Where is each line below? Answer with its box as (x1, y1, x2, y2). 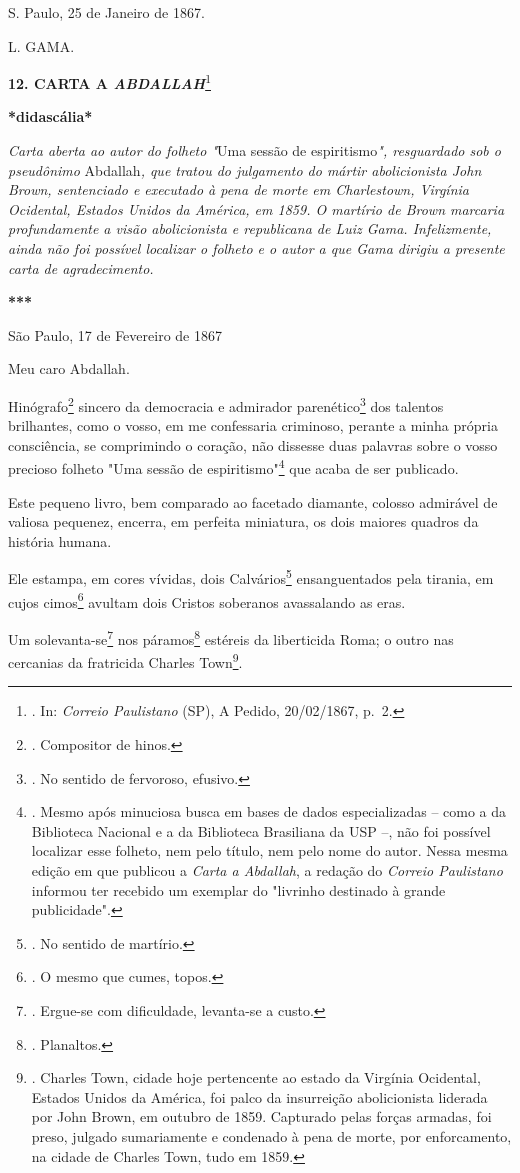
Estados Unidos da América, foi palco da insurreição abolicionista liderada (31, 1086, 488, 1107)
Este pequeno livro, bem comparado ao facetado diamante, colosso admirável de (8, 491, 498, 512)
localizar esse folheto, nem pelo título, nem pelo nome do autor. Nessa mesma (31, 840, 508, 861)
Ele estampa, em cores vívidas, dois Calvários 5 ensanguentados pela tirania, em (8, 565, 494, 589)
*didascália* (8, 106, 93, 127)
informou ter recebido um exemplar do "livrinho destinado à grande (31, 879, 446, 900)
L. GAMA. (8, 35, 75, 56)
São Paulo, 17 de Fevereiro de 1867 (8, 324, 222, 345)
